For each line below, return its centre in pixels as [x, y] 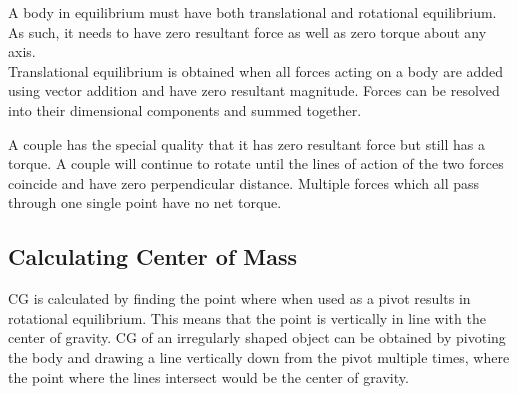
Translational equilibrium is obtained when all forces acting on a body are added [256, 70]
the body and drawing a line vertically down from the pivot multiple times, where [259, 356]
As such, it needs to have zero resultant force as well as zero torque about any [247, 31]
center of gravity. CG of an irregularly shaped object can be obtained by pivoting [257, 337]
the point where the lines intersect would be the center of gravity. [208, 376]
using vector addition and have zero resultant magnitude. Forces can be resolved [254, 90]
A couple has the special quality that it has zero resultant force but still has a [246, 143]
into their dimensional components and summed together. [185, 109]
